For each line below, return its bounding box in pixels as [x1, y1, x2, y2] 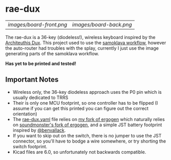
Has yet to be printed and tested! [5, 60, 77, 67]
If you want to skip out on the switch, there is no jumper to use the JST [12, 132, 162, 138]
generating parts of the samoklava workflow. [5, 50, 100, 56]
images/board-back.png [72, 21, 132, 28]
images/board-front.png [8, 21, 67, 28]
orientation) [12, 111, 37, 117]
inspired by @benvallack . [12, 127, 66, 133]
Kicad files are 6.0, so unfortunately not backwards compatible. [12, 149, 146, 155]
